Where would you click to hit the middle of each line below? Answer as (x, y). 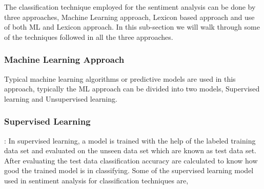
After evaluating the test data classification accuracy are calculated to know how (131, 160)
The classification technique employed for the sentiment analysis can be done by (130, 7)
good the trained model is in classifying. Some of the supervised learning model (129, 170)
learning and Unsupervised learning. (61, 98)
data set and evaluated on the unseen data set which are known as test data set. (130, 150)
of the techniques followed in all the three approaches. (89, 37)
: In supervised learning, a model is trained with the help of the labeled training (130, 140)
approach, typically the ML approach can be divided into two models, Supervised (132, 89)
